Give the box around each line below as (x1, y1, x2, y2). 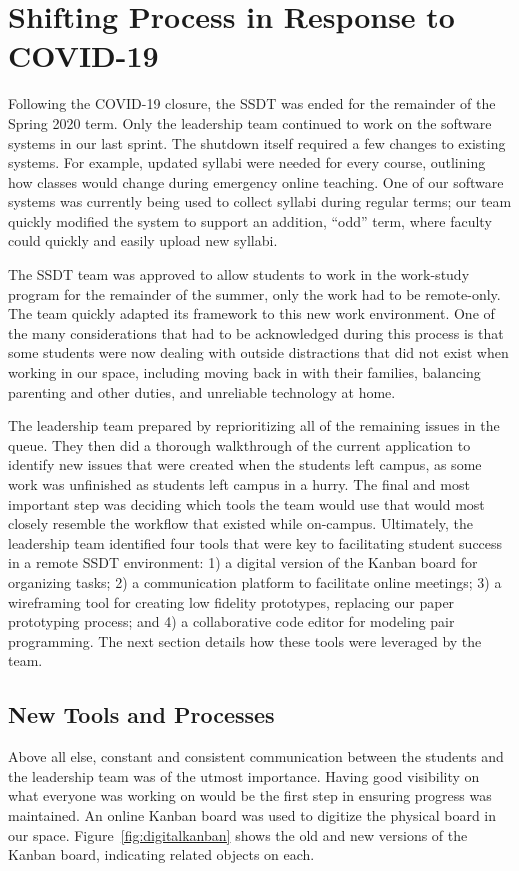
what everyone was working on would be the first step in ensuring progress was (8, 785, 492, 806)
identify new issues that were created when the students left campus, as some (8, 454, 482, 475)
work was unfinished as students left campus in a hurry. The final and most (8, 474, 470, 494)
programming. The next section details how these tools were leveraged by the (8, 630, 482, 651)
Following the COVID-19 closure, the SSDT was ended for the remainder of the (8, 93, 496, 114)
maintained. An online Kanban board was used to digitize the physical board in (8, 804, 497, 825)
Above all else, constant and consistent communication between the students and (8, 746, 504, 767)
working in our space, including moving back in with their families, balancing (8, 362, 481, 383)
